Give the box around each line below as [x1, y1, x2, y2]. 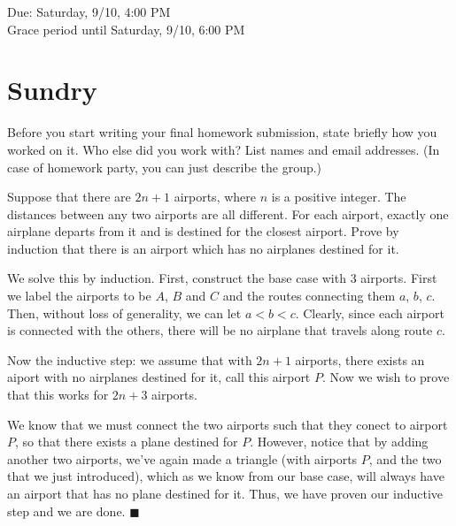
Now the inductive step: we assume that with [7, 350, 252, 369]
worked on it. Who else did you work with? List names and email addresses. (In [7, 140, 440, 158]
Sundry [7, 72, 97, 108]
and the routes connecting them [222, 286, 396, 305]
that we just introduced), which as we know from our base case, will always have [7, 467, 444, 485]
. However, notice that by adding [250, 432, 429, 451]
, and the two [368, 449, 442, 468]
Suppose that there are [7, 187, 131, 206]
